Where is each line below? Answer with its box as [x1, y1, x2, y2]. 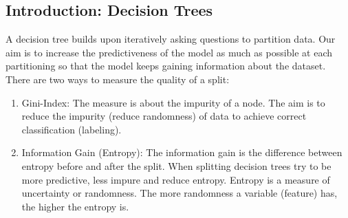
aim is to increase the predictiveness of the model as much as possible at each [6, 45, 333, 59]
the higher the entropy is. [21, 199, 129, 213]
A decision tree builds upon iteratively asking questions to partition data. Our [6, 32, 336, 46]
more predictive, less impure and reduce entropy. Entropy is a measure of [21, 172, 330, 186]
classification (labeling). [21, 122, 122, 136]
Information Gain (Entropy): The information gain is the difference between [21, 145, 342, 160]
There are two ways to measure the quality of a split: [6, 72, 230, 86]
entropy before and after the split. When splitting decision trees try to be [21, 158, 331, 173]
